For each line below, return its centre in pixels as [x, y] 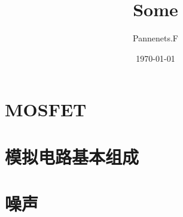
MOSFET [46, 109]
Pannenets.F [155, 38]
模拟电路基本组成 [72, 156]
